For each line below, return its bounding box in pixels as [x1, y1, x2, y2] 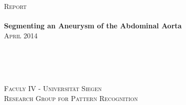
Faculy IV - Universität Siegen [4, 83, 102, 94]
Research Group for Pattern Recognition [4, 93, 138, 103]
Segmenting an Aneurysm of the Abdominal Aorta [4, 20, 182, 31]
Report [4, 1, 27, 11]
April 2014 [4, 30, 38, 40]
